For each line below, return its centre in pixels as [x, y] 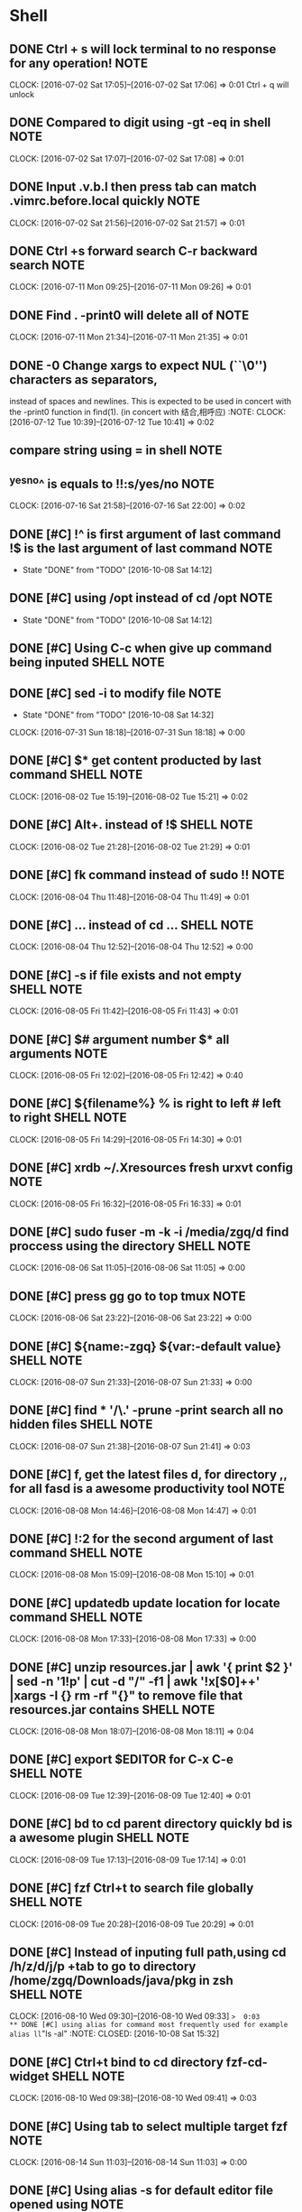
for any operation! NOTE [79, 63]
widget [29, 2076]
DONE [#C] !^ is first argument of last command [145, 534]
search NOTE [47, 266]
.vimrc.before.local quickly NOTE [105, 201]
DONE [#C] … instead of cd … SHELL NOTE [132, 925]
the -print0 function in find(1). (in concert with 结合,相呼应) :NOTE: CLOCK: [148, 412]
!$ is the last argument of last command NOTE [141, 548]
